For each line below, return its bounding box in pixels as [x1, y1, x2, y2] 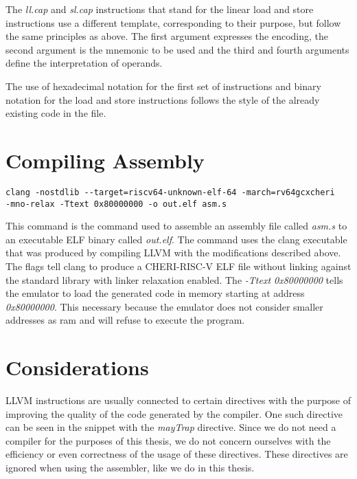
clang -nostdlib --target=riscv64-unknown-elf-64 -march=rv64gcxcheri [5, 187, 335, 197]
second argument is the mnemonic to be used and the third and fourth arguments [5, 42, 349, 56]
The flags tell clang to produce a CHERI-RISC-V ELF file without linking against [5, 258, 352, 273]
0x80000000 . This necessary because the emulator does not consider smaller [5, 299, 323, 313]
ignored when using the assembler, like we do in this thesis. [5, 460, 255, 475]
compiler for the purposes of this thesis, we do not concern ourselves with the [5, 433, 331, 447]
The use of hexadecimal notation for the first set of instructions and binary [5, 78, 321, 93]
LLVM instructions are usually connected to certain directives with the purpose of [5, 393, 352, 408]
